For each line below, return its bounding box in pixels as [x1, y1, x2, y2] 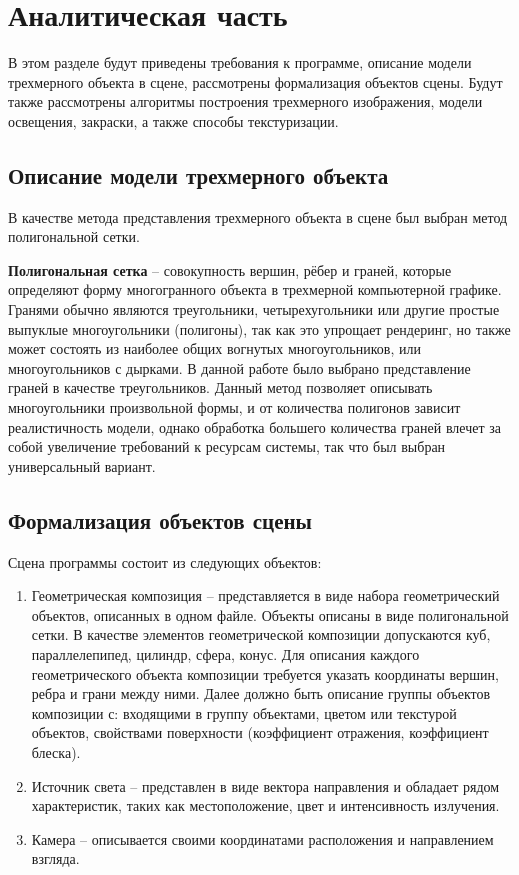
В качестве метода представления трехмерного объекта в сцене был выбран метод [8, 206, 508, 227]
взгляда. [31, 848, 80, 869]
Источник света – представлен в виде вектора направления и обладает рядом [31, 775, 500, 796]
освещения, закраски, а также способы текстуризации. [8, 110, 339, 131]
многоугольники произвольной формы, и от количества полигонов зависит [8, 397, 461, 418]
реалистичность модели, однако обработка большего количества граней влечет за [8, 416, 502, 437]
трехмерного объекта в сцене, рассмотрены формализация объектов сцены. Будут [8, 71, 503, 92]
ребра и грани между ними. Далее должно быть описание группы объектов [31, 683, 491, 704]
